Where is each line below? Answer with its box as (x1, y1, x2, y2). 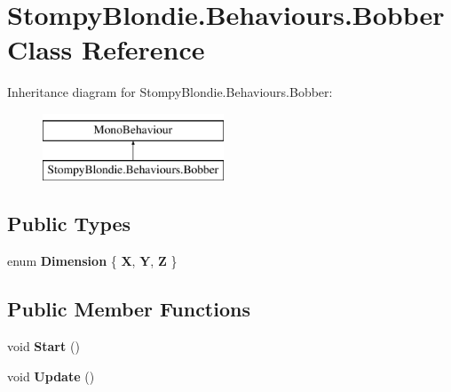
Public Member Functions (7, 295, 250, 323)
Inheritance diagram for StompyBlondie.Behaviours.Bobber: (7, 83, 333, 101)
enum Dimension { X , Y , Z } (7, 252, 178, 270)
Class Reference (7, 31, 205, 68)
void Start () (7, 337, 80, 356)
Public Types (7, 210, 131, 237)
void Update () (7, 366, 95, 385)
